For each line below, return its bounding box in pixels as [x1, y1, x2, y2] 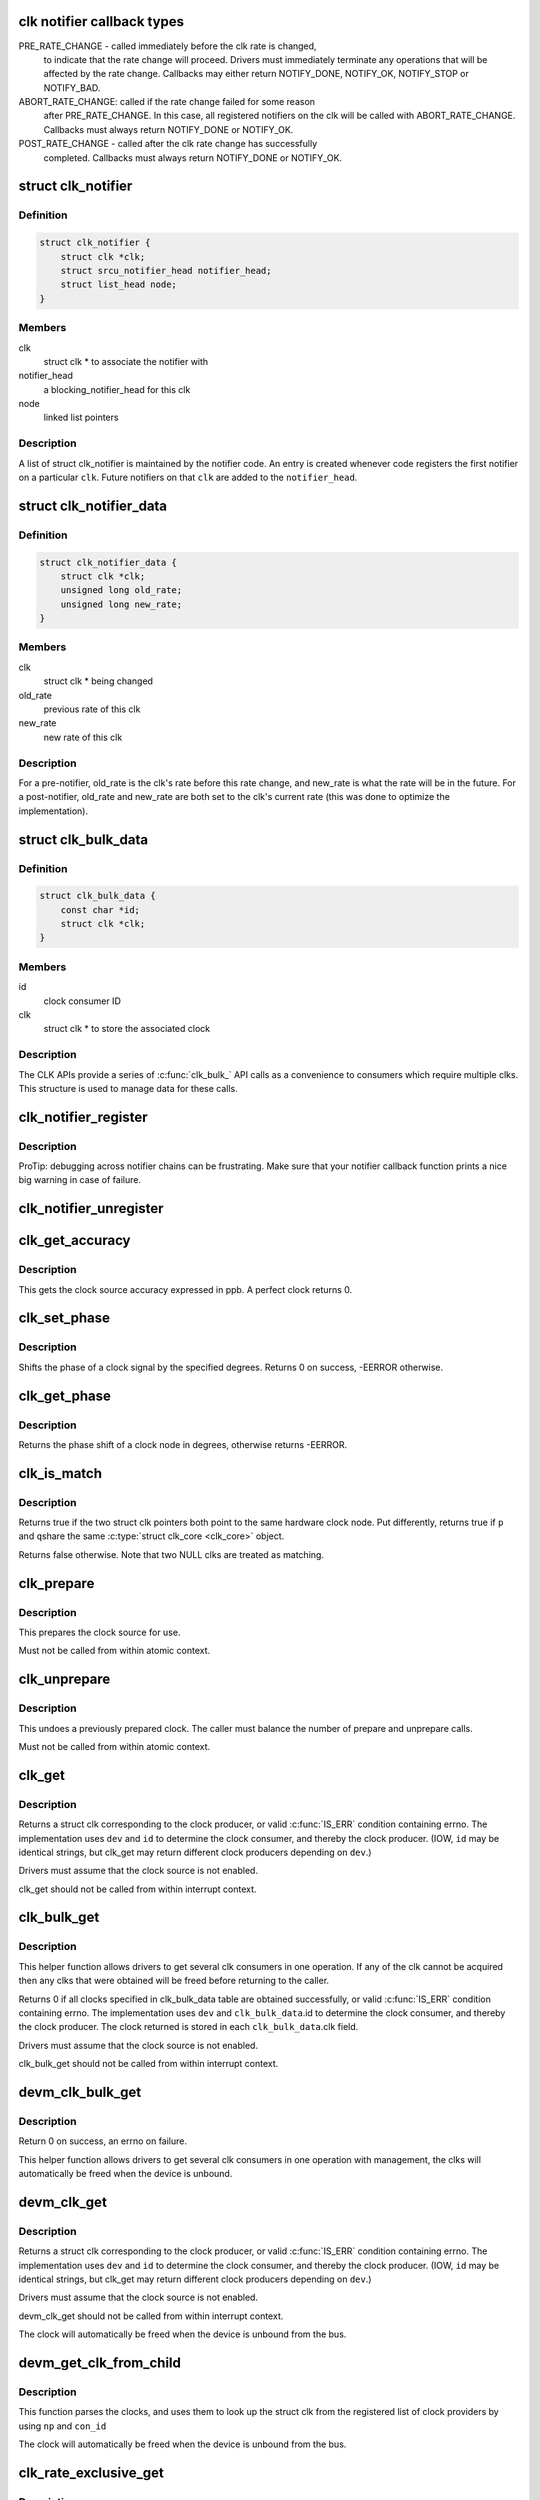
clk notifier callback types [18, 13, 185, 30]
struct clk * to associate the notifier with [43, 355, 209, 367]
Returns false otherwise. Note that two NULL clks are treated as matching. [18, 1548, 325, 1560]
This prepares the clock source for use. [18, 1626, 181, 1639]
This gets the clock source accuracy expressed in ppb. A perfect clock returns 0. [18, 1283, 353, 1295]
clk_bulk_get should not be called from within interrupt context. [18, 2058, 279, 2070]
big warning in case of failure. [18, 1174, 142, 1186]
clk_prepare [18, 1575, 95, 1592]
